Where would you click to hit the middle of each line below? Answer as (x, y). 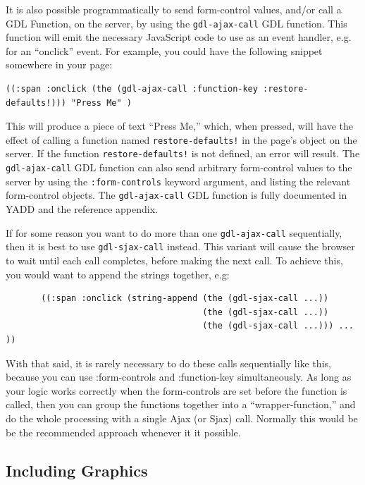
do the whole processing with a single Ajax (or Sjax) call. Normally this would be (182, 418)
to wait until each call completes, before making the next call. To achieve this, (174, 260)
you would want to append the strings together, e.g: (118, 274)
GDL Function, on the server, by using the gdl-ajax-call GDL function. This (177, 23)
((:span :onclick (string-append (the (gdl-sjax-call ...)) (185, 299)
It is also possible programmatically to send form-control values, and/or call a (174, 9)
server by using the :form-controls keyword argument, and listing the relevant (178, 181)
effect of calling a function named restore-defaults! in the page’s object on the (181, 139)
